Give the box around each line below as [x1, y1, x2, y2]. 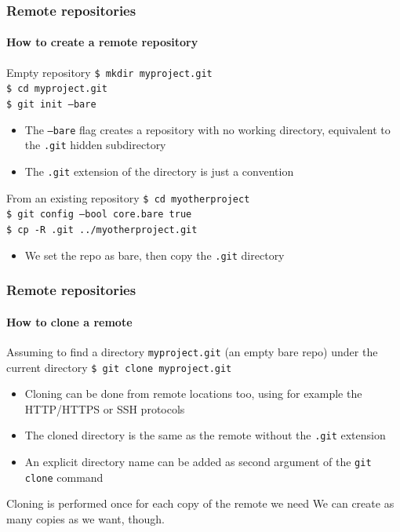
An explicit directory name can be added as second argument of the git [24, 454, 372, 469]
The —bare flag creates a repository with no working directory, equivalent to [24, 121, 391, 137]
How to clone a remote [6, 313, 133, 330]
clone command [24, 468, 104, 485]
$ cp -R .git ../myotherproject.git [6, 224, 198, 235]
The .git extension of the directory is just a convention [24, 162, 294, 179]
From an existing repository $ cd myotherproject [6, 189, 250, 206]
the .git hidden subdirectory [24, 137, 166, 153]
